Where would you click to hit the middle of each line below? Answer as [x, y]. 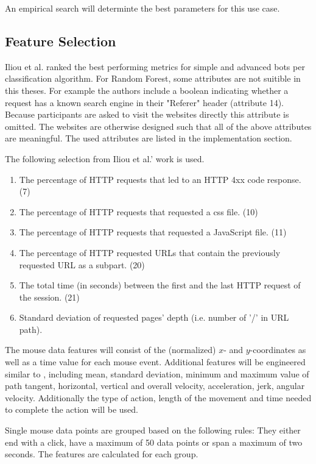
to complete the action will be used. [72, 409]
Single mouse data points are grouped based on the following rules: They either [153, 430]
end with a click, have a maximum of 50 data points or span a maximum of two [154, 442]
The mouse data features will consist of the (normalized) [111, 350]
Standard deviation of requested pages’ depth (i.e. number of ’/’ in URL [154, 317]
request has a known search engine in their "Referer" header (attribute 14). [144, 102]
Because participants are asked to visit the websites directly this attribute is [147, 114]
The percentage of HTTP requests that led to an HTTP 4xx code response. [160, 179]
